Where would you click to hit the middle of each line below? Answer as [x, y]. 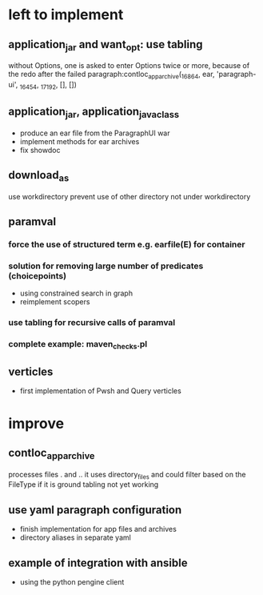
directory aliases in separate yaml [76, 537]
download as [39, 176]
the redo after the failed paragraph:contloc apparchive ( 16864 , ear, [112, 75]
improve [36, 423]
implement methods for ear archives [80, 141]
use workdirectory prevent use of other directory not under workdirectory [130, 196]
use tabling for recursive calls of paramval [92, 323]
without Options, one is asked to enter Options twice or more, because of [129, 66]
